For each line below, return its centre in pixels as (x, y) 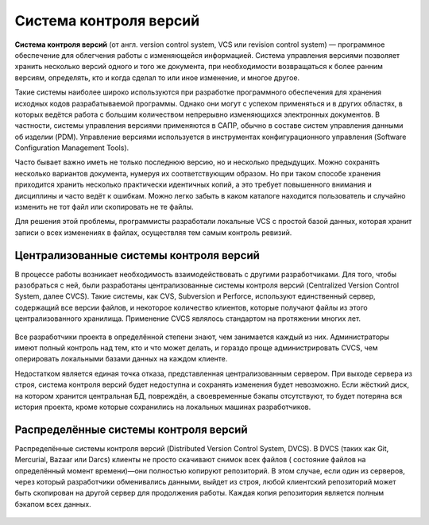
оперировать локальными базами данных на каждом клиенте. (121, 359)
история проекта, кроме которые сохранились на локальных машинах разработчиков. (163, 407)
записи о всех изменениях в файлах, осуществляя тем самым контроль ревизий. (153, 232)
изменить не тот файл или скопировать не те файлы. (104, 207)
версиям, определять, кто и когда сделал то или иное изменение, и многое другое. (157, 77)
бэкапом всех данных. (53, 504)
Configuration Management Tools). (72, 148)
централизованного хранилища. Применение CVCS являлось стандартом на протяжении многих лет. (188, 318)
